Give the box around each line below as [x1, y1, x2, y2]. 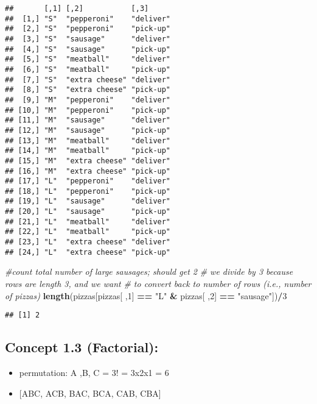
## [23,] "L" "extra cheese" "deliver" [5, 238, 171, 247]
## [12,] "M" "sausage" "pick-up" [5, 126, 171, 135]
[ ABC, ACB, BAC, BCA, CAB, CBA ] [19, 386, 161, 399]
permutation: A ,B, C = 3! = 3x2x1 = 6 [19, 366, 169, 379]
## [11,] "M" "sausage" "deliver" [5, 116, 171, 125]
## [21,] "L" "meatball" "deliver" [5, 217, 171, 226]
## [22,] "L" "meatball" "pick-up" [5, 227, 171, 236]
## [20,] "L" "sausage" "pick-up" [5, 207, 171, 216]
